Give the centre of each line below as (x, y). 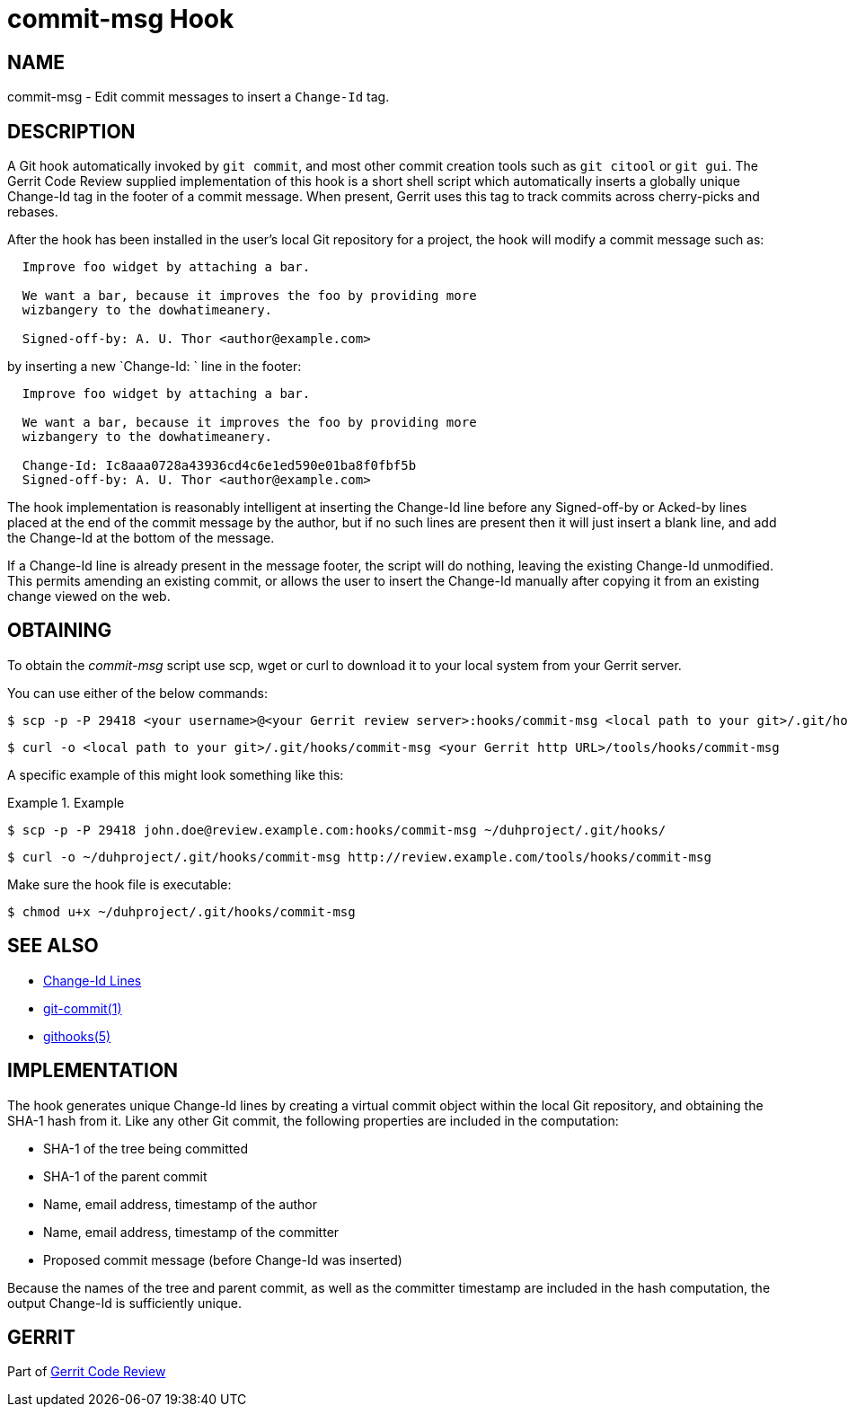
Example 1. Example (66, 802)
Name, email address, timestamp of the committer (191, 1232)
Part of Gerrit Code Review (87, 1372)
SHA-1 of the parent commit (125, 1176)
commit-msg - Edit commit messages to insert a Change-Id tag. (199, 97)
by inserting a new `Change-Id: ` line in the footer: (155, 367)
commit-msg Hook (121, 19)
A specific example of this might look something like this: (176, 774)
